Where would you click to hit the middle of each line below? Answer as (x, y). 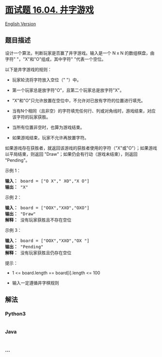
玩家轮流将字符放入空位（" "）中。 (47, 80)
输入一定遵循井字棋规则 (35, 282)
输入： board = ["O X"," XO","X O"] (47, 181)
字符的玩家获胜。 (33, 117)
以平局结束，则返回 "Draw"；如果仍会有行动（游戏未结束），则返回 (71, 154)
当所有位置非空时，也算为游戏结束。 (48, 127)
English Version (21, 24)
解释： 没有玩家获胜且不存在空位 (38, 220)
